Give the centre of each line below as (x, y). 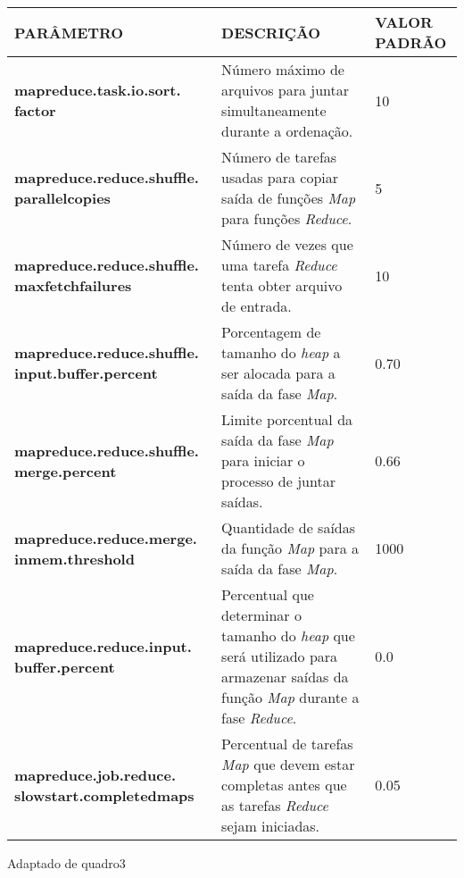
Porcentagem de (271, 332)
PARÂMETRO (69, 32)
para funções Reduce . (287, 218)
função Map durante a (290, 697)
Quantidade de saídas (289, 527)
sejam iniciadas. (271, 826)
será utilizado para (280, 656)
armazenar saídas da (285, 677)
